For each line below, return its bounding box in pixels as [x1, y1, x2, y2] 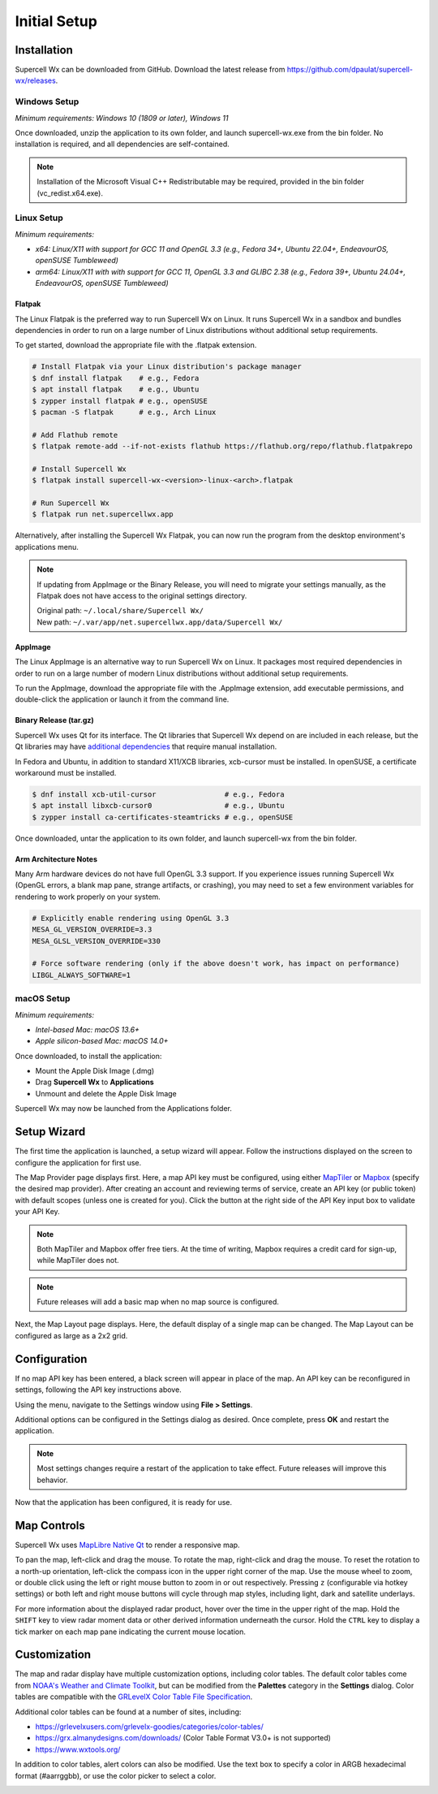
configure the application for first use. [15, 1157, 142, 1167]
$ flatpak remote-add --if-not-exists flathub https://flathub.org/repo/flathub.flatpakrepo [32, 442, 413, 451]
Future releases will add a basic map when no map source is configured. [36, 1297, 280, 1307]
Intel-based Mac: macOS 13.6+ [35, 1024, 140, 1035]
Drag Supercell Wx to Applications [35, 1077, 154, 1087]
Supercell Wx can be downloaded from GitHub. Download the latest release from [15, 65, 286, 75]
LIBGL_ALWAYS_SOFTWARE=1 [32, 970, 131, 979]
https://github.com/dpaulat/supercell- [286, 65, 414, 75]
